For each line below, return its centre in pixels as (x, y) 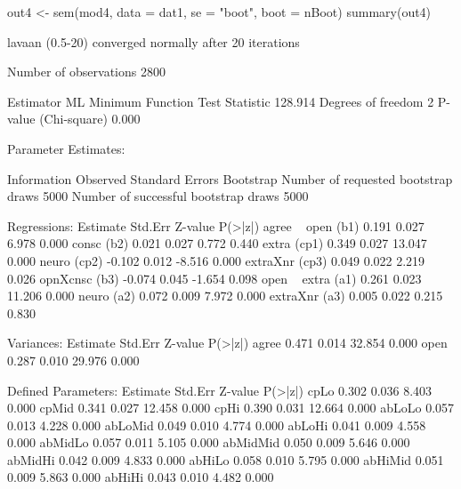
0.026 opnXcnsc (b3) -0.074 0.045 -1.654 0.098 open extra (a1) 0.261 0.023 (214, 278)
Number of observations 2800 (86, 72)
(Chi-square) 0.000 (90, 119)
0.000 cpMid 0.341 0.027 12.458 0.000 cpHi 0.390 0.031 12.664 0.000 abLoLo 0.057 (231, 408)
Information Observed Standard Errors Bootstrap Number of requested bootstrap (230, 178)
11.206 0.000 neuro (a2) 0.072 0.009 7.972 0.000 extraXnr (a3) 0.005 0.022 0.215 (225, 296)
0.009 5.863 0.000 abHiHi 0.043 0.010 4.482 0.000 (141, 477)
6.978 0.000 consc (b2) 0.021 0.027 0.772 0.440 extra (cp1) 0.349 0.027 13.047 (217, 243)
